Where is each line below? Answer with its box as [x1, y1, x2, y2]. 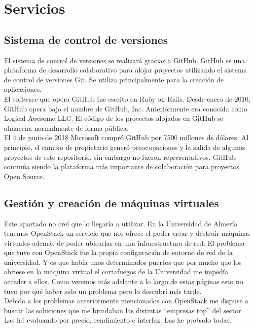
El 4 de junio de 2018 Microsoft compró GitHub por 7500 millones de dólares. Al [4, 132, 249, 143]
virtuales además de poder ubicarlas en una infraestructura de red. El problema [4, 237, 245, 248]
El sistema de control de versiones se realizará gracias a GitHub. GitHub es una [4, 55, 245, 65]
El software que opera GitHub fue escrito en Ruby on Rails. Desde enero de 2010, [4, 93, 251, 104]
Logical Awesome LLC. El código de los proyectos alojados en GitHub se [4, 113, 223, 123]
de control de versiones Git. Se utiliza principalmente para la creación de [4, 74, 224, 84]
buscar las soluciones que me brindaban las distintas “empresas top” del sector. [4, 305, 243, 315]
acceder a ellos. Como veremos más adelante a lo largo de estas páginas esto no [4, 276, 243, 287]
